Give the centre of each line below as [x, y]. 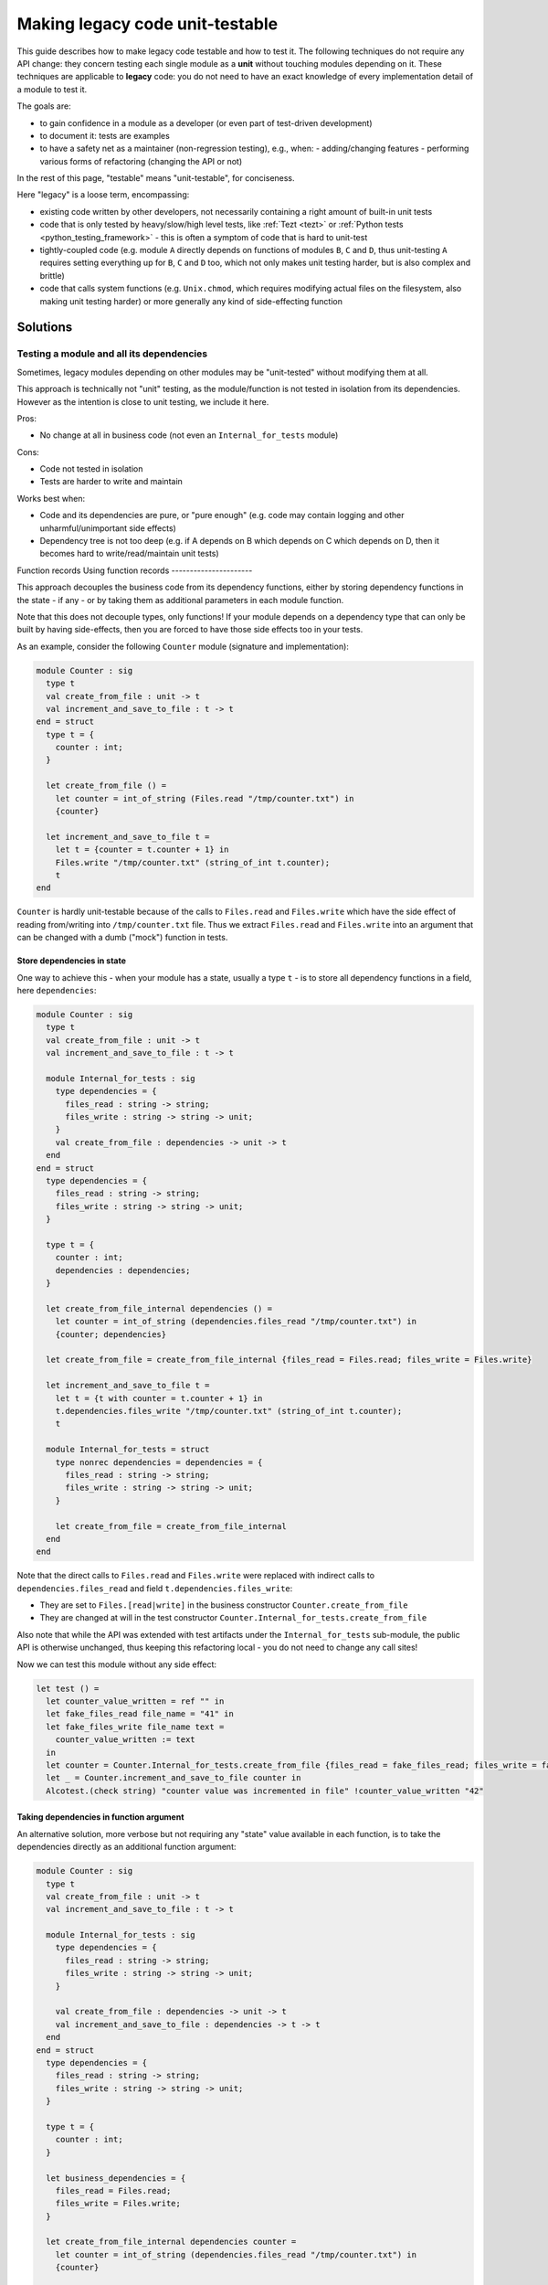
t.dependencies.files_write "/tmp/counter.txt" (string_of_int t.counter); [229, 1411]
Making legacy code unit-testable [148, 24]
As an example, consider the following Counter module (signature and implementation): [183, 646]
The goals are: [44, 106]
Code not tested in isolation [91, 469]
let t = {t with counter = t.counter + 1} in [159, 1398]
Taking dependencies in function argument [100, 1817]
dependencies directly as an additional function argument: [126, 1847]
